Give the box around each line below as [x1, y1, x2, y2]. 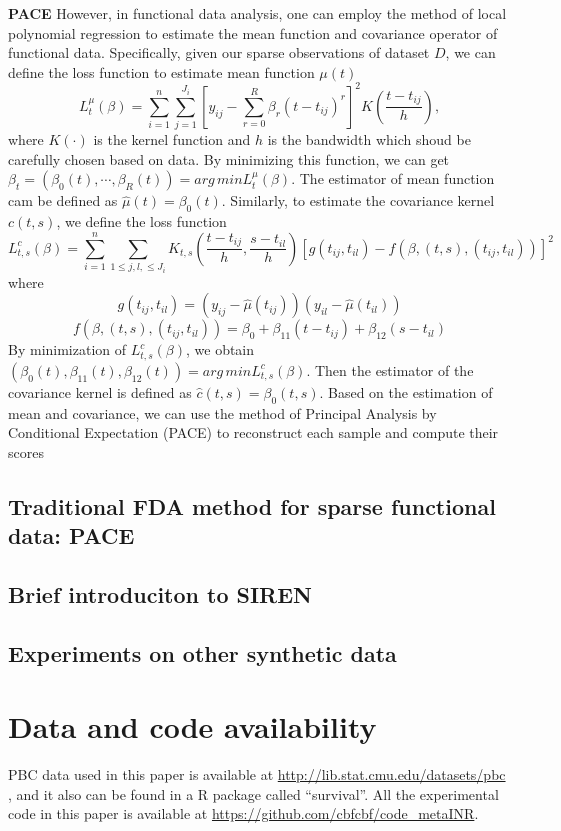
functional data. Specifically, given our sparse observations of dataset [8, 42, 430, 63]
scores [8, 441, 44, 462]
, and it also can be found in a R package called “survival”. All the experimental [8, 783, 499, 804]
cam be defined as [8, 190, 118, 211]
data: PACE [8, 520, 135, 551]
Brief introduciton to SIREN [8, 578, 313, 609]
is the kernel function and [93, 129, 251, 150]
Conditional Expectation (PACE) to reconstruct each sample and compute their [8, 422, 499, 443]
